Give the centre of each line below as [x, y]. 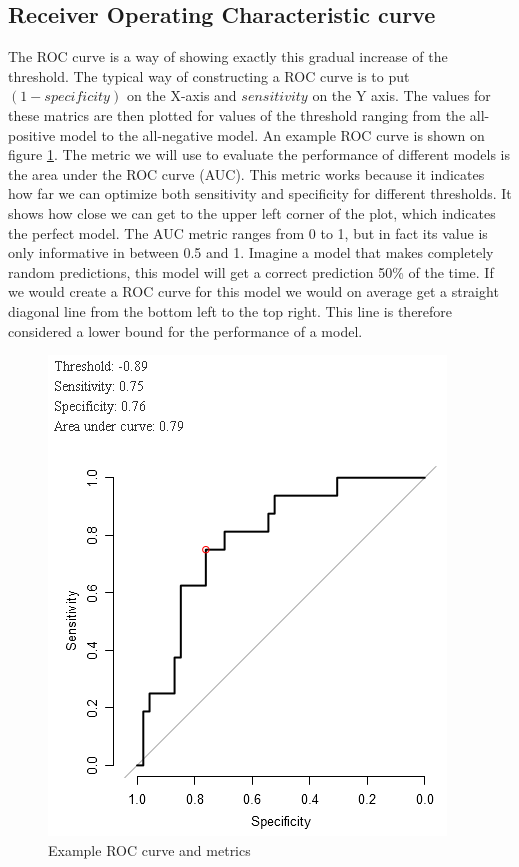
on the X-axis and [181, 95]
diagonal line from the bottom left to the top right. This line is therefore [230, 310]
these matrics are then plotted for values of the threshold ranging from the [237, 114]
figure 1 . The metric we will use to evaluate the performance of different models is [259, 154]
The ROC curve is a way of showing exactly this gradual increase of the [228, 56]
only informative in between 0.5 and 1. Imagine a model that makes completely [251, 252]
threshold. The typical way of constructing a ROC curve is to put [209, 75]
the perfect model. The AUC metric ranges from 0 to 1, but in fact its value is [248, 232]
